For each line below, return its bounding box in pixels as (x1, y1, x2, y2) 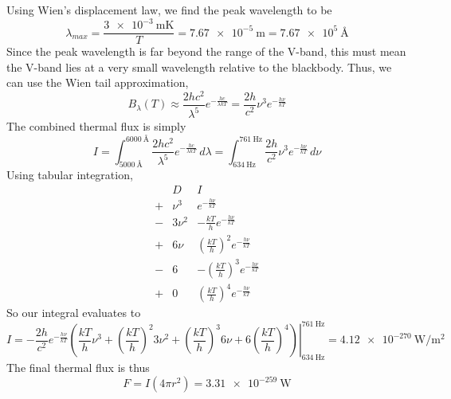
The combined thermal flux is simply (6, 118, 186, 135)
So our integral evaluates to (6, 304, 141, 321)
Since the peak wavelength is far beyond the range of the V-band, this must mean (6, 43, 406, 60)
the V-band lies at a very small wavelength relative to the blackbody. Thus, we (6, 58, 392, 75)
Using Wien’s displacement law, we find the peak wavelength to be (6, 2, 332, 18)
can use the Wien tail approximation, (6, 74, 189, 91)
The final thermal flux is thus (6, 359, 150, 376)
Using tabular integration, (6, 166, 133, 183)
